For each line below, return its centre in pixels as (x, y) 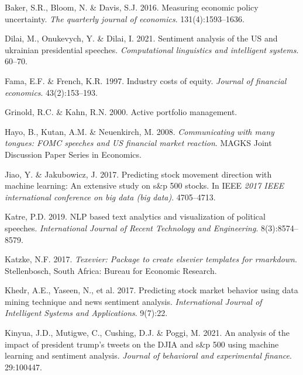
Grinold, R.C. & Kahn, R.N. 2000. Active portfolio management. (121, 112)
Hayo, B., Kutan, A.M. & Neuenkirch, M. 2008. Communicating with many (140, 131)
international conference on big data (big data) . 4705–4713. (110, 197)
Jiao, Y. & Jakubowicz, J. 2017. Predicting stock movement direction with (138, 174)
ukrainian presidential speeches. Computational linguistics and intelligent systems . (152, 49)
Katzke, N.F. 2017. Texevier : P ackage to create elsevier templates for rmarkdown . (151, 259)
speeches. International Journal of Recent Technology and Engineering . (132, 228)
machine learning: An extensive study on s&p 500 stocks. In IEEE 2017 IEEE (144, 185)
